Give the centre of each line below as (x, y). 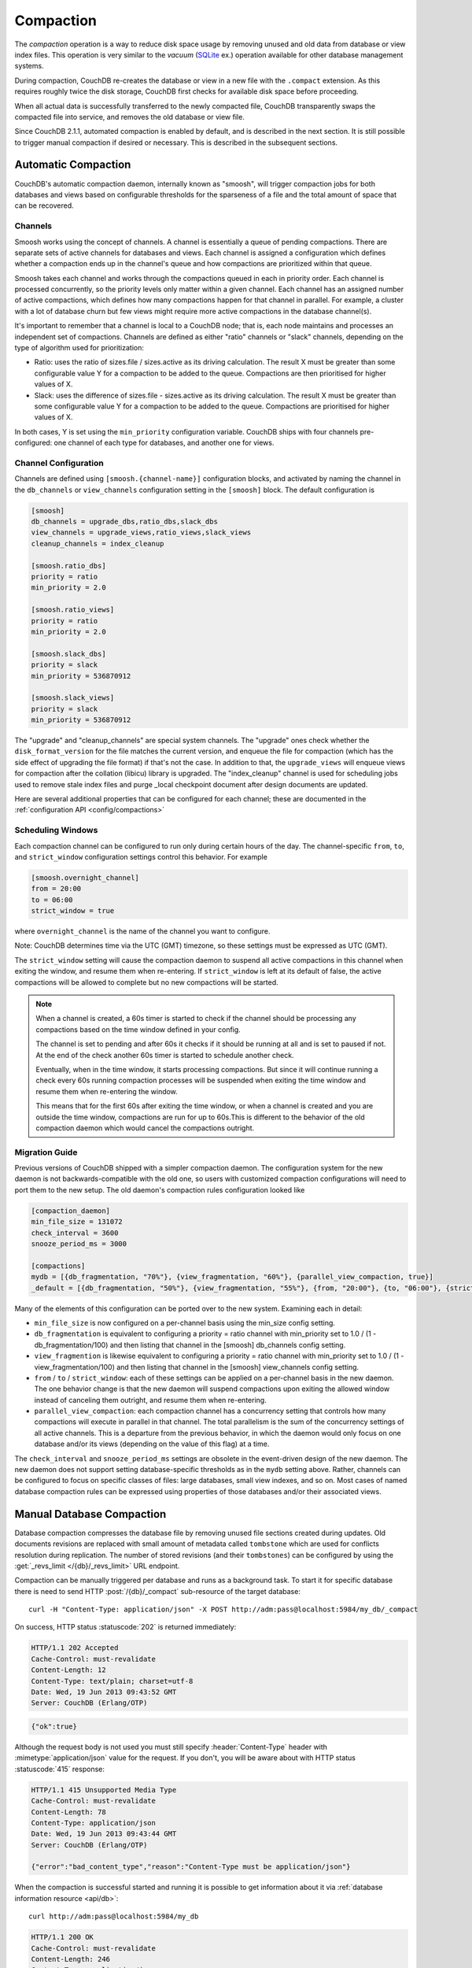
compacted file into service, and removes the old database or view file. (130, 117)
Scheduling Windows (56, 830)
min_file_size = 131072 (77, 1222)
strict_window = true (73, 911)
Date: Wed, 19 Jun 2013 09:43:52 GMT (104, 1692)
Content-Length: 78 (68, 1812)
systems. (29, 66)
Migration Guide (46, 1152)
